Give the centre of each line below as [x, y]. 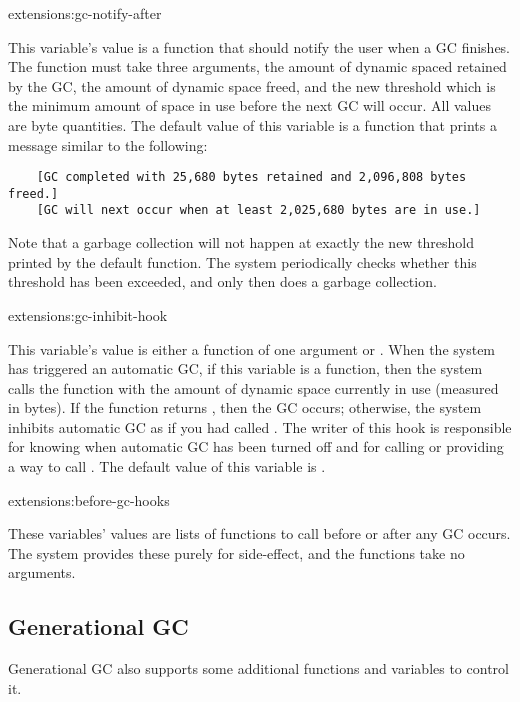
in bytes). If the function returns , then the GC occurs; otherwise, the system [245, 407]
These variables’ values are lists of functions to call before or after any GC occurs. [259, 533]
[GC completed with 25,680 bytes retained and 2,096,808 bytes [251, 177]
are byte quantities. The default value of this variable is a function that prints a [252, 124]
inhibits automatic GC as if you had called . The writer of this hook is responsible [260, 426]
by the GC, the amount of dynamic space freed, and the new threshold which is [252, 85]
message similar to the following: [108, 144]
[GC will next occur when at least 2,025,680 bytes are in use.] [258, 210]
